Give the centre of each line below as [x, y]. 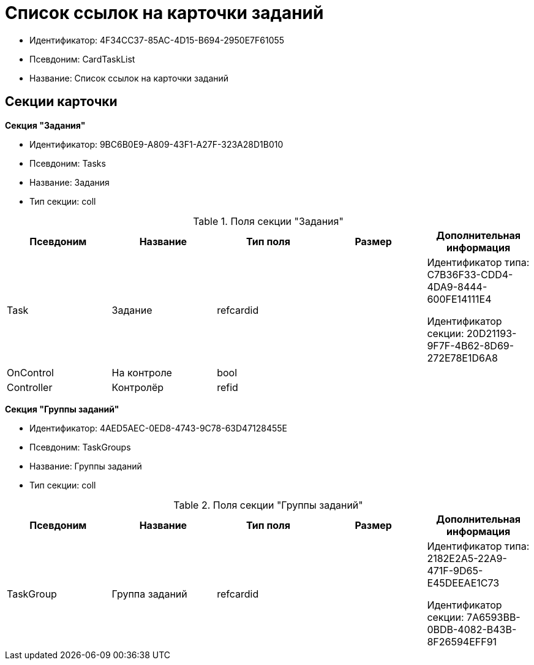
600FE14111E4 [459, 299]
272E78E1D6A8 [462, 358]
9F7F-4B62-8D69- [471, 345]
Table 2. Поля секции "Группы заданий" [268, 505]
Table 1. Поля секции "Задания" [268, 221]
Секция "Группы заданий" [62, 409]
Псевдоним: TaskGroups [80, 447]
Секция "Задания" [45, 125]
